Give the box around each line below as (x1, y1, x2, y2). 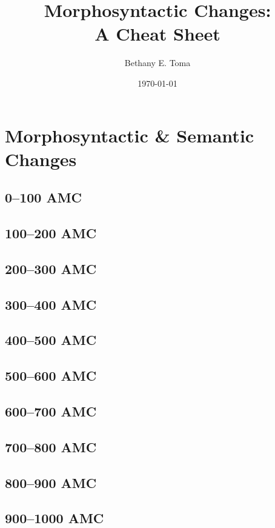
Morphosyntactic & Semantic (5, 122, 254, 147)
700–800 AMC (5, 437, 97, 456)
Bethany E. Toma (124, 56, 191, 69)
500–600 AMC (5, 366, 97, 385)
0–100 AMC (5, 188, 82, 207)
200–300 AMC (5, 259, 97, 278)
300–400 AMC (5, 295, 97, 313)
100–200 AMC (5, 224, 97, 242)
